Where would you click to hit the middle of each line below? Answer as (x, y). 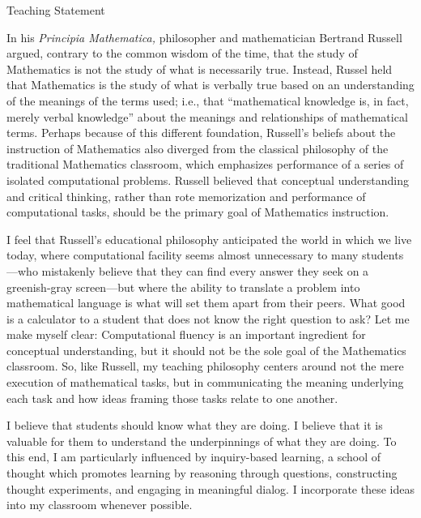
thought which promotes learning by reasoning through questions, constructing (202, 473)
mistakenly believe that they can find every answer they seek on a (205, 270)
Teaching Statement (56, 10)
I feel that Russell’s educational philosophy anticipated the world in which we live (209, 239)
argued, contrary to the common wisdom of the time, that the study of (182, 53)
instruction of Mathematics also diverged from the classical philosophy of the (198, 148)
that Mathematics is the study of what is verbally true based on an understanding (210, 85)
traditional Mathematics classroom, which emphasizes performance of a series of (205, 164)
